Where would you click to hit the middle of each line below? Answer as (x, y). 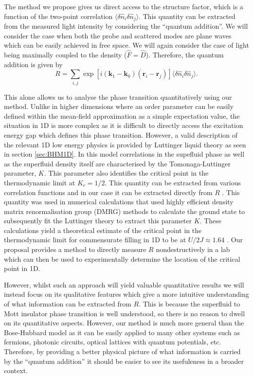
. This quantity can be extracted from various (173, 182)
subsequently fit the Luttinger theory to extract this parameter (98, 221)
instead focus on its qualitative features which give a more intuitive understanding (126, 294)
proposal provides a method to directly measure (75, 249)
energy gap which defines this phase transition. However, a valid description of (121, 135)
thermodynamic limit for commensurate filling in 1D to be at (95, 240)
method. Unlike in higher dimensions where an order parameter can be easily (119, 106)
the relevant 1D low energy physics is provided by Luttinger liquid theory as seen (125, 144)
